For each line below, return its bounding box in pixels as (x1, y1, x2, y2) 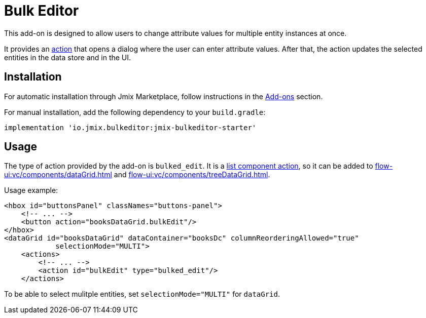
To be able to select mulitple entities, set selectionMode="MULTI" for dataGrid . (4, 290, 280, 299)
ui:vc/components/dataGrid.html (4, 170, 112, 179)
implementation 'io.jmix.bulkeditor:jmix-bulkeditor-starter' (4, 123, 257, 132)
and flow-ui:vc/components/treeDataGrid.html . (114, 170, 270, 179)
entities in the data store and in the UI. (4, 53, 131, 62)
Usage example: (4, 186, 58, 195)
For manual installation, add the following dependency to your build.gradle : (4, 107, 266, 116)
